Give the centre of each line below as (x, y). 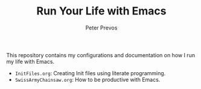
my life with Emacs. (30, 61)
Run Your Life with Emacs (101, 11)
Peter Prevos (101, 28)
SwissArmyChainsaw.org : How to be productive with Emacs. (88, 79)
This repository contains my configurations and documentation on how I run (101, 55)
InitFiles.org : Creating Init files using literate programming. (90, 73)
